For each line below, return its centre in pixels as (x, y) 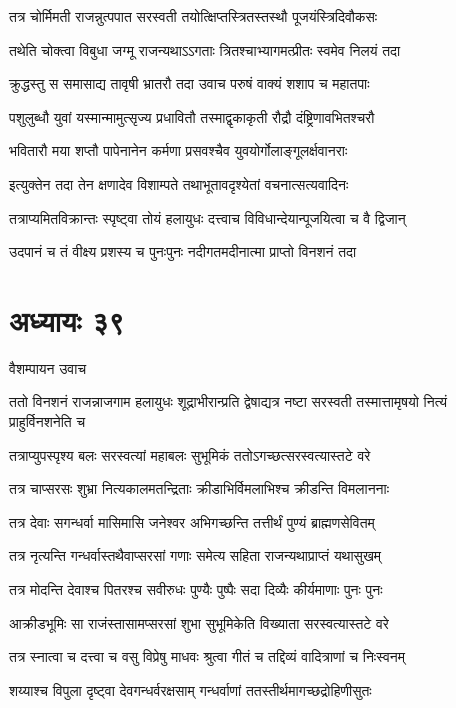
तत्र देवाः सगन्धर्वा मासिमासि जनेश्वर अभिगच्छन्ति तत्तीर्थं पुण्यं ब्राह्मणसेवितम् (192, 521)
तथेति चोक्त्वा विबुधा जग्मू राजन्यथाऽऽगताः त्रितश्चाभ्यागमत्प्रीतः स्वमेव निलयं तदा (205, 49)
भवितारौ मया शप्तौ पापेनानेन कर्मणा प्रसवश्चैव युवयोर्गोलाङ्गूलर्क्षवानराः (178, 150)
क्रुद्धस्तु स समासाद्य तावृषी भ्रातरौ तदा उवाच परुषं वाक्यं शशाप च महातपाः (189, 83)
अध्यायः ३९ (67, 319)
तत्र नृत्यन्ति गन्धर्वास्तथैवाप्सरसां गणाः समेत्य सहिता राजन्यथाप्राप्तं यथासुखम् (195, 555)
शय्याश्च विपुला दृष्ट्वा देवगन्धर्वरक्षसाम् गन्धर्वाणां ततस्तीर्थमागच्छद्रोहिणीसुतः (190, 689)
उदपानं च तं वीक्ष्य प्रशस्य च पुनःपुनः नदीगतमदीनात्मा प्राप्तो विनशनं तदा (183, 251)
